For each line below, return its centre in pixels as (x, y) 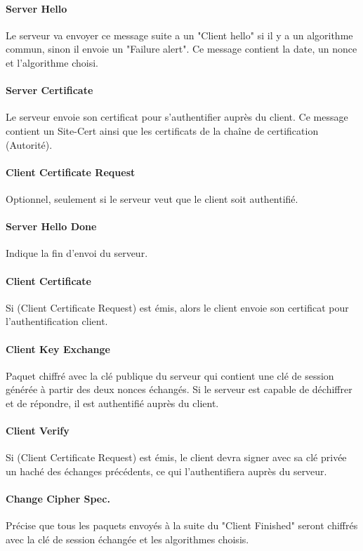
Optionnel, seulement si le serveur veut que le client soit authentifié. (152, 198)
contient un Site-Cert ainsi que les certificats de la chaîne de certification (162, 130)
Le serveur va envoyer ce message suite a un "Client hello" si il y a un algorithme (179, 35)
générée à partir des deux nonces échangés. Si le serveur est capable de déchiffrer (179, 389)
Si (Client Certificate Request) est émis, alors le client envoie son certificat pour (177, 307)
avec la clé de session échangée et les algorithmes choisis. (127, 539)
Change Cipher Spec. (58, 499)
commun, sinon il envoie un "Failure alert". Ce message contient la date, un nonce (181, 49)
